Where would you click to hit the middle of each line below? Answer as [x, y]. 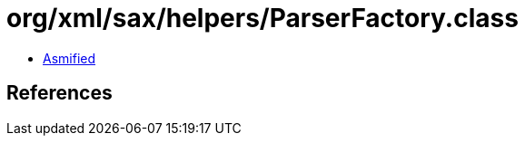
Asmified [69, 58]
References [59, 93]
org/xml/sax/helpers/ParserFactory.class [262, 18]
